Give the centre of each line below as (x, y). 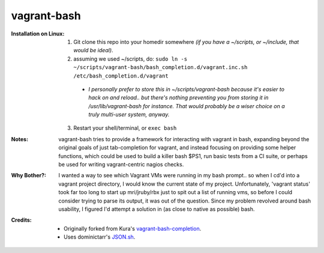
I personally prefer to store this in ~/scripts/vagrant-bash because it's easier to (187, 89)
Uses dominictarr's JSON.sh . (100, 237)
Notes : (20, 139)
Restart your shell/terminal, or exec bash (125, 128)
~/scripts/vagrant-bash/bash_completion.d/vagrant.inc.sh (160, 67)
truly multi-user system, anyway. (129, 115)
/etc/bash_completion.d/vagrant (121, 76)
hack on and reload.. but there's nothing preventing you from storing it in (178, 98)
